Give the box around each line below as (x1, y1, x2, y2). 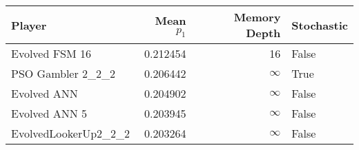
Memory (233, 9, 281, 25)
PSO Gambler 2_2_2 (11, 65, 116, 81)
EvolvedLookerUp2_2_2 (11, 125, 130, 141)
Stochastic (291, 17, 348, 33)
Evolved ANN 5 (11, 105, 88, 121)
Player (11, 17, 47, 33)
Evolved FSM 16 (11, 45, 92, 61)
